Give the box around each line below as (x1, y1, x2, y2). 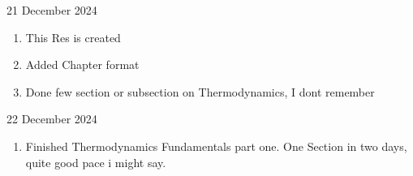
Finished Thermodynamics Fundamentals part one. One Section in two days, (25, 137, 407, 154)
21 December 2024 (6, 2, 97, 18)
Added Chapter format (25, 56, 140, 73)
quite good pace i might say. (25, 153, 166, 170)
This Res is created (25, 28, 121, 45)
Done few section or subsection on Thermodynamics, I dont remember (25, 83, 375, 100)
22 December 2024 (6, 110, 97, 127)
